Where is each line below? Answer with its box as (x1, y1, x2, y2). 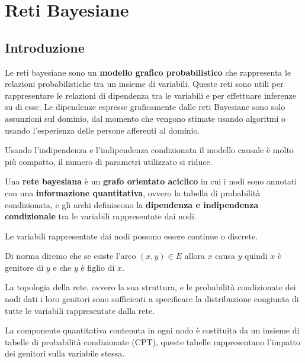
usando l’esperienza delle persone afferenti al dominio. (5, 124, 200, 136)
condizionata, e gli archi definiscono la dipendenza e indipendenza (5, 198, 259, 210)
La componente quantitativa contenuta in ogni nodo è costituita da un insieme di (5, 324, 300, 336)
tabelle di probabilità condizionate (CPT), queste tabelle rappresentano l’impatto (5, 335, 301, 348)
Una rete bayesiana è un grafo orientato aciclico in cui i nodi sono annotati (5, 175, 297, 187)
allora (184, 249, 206, 262)
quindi (245, 249, 268, 262)
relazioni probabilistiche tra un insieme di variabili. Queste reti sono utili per (5, 77, 284, 90)
